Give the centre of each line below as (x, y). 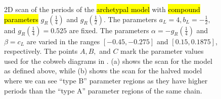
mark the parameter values (162, 51)
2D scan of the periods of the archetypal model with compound (102, 9)
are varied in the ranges (63, 41)
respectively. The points (41, 51)
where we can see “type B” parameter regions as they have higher (106, 80)
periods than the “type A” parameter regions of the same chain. (103, 90)
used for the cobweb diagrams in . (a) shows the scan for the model (108, 61)
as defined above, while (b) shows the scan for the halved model (103, 71)
